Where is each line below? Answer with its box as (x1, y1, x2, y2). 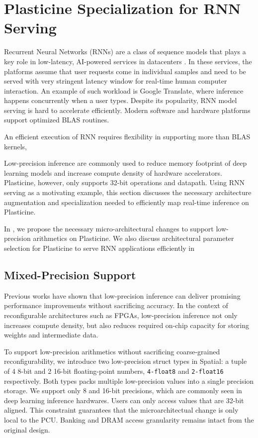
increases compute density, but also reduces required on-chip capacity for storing (4, 320, 250, 330)
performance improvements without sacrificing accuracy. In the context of (4, 300, 228, 311)
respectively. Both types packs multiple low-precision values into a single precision (4, 375, 254, 386)
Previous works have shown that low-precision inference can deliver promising (4, 290, 241, 301)
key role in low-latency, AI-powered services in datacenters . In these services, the (4, 56, 252, 66)
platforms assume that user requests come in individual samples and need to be (4, 66, 246, 76)
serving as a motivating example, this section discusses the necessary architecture (4, 187, 252, 198)
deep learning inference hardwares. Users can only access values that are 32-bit (4, 395, 244, 405)
